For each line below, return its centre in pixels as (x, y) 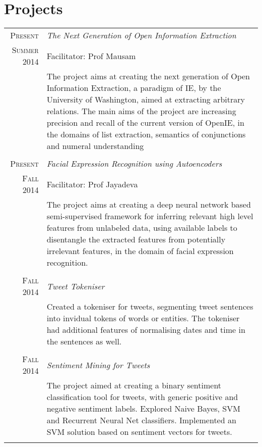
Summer (25, 50)
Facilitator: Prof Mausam (91, 56)
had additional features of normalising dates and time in (146, 330)
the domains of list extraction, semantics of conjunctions (146, 134)
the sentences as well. (84, 341)
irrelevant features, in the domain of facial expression (140, 251)
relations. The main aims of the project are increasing (141, 111)
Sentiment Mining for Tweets (98, 365)
